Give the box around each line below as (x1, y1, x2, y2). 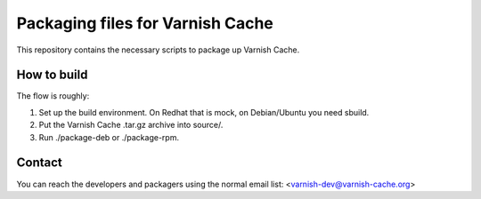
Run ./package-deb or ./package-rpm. (38, 131, 180, 142)
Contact (16, 155, 62, 171)
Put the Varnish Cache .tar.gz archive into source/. (38, 120, 224, 131)
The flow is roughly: (16, 91, 90, 101)
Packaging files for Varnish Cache (16, 13, 273, 33)
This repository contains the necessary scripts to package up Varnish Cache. (16, 44, 300, 55)
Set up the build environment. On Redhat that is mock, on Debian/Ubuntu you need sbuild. (38, 107, 370, 117)
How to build (16, 68, 88, 83)
